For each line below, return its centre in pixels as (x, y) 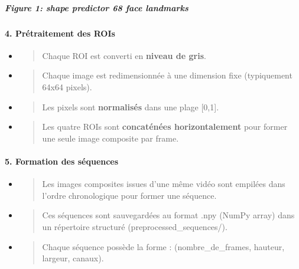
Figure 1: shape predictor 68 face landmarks (97, 7)
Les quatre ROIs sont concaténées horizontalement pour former (165, 127)
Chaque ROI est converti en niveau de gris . (124, 55)
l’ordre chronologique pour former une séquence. (129, 195)
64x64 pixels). (67, 86)
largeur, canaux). (73, 258)
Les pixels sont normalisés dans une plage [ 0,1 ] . (131, 106)
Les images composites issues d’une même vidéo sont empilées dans (164, 184)
